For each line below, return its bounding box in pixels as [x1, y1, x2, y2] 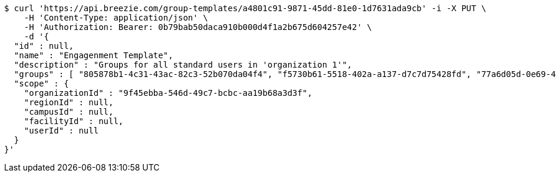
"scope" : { [14, 79, 69, 88]
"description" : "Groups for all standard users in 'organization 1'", [14, 60, 353, 69]
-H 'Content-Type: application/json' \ [24, 13, 208, 22]
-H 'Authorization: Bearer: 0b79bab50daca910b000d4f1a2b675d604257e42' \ [24, 22, 372, 32]
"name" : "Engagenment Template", [14, 51, 173, 60]
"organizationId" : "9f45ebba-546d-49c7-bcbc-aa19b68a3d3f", [24, 88, 312, 98]
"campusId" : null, [24, 107, 114, 116]
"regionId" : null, [24, 98, 114, 107]
